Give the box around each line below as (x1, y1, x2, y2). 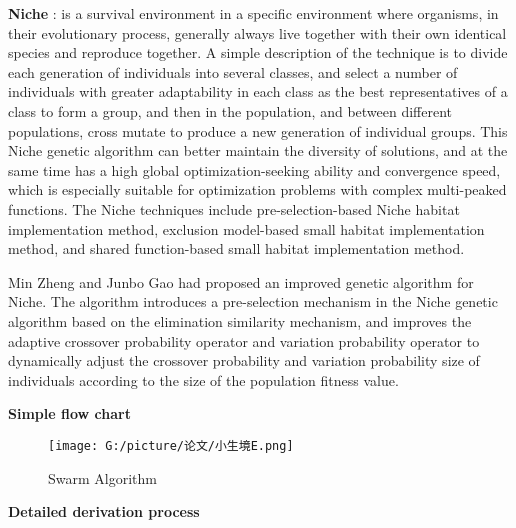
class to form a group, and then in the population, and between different (8, 100, 453, 121)
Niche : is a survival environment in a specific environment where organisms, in (8, 3, 499, 23)
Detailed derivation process (8, 501, 200, 522)
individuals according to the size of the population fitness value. (8, 369, 399, 390)
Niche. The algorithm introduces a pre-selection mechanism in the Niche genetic (8, 291, 498, 312)
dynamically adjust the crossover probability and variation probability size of (8, 350, 480, 371)
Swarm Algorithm (48, 467, 157, 488)
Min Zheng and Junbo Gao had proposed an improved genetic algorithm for (8, 271, 474, 292)
